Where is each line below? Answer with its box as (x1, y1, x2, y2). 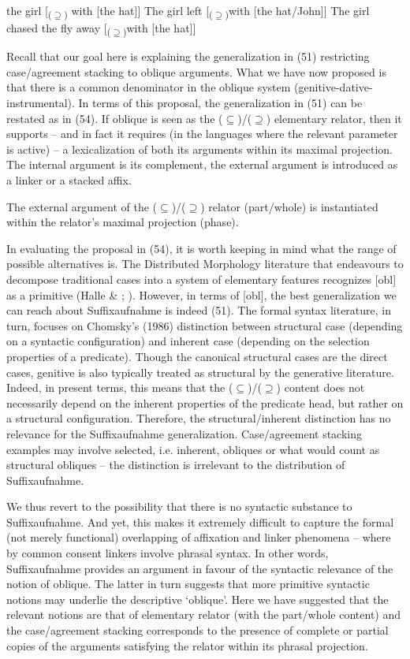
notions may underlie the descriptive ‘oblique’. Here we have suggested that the (6, 590, 389, 607)
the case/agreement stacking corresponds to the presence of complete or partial (6, 622, 389, 639)
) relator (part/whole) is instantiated (200, 198, 378, 214)
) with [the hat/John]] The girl (225, 2, 370, 20)
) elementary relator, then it (266, 110, 402, 126)
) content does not (276, 379, 365, 396)
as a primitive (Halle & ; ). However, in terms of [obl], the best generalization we (6, 286, 397, 303)
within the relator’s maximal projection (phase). (6, 214, 239, 230)
